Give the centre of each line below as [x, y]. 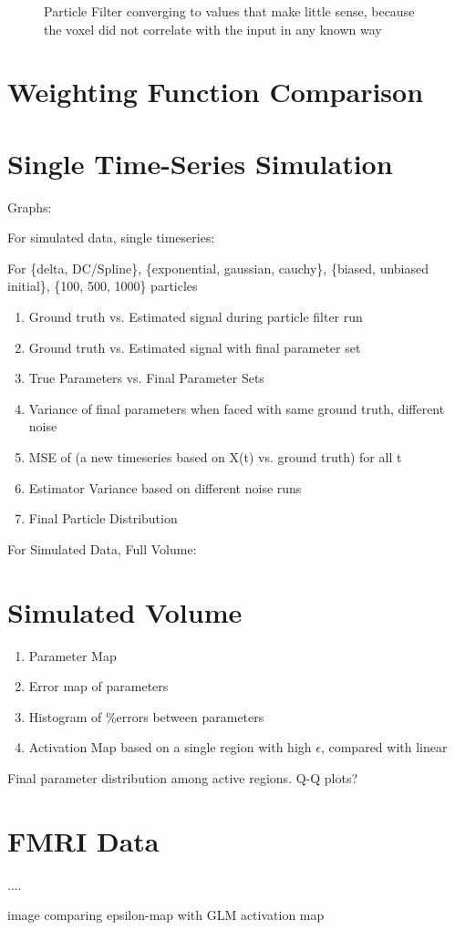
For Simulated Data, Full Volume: [102, 548]
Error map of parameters [98, 686]
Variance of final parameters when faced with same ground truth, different [237, 408]
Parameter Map [72, 655]
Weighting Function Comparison [216, 92]
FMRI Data [83, 840]
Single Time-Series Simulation [200, 163]
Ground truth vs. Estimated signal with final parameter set [195, 347]
